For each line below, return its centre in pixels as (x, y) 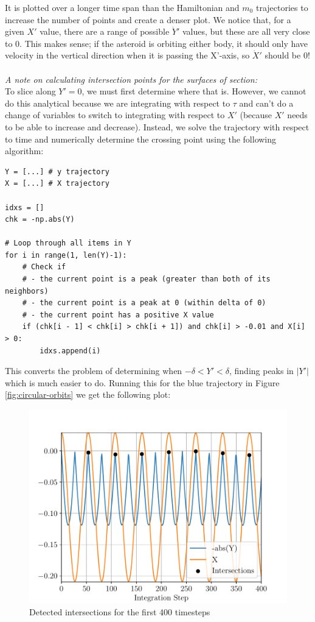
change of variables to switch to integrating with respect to (115, 115)
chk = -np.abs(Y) (40, 220)
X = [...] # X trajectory (57, 184)
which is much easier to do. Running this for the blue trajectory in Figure (142, 382)
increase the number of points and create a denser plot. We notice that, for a (148, 19)
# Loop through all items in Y (68, 243)
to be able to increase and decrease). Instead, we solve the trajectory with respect (157, 126)
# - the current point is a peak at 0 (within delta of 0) (144, 303)
